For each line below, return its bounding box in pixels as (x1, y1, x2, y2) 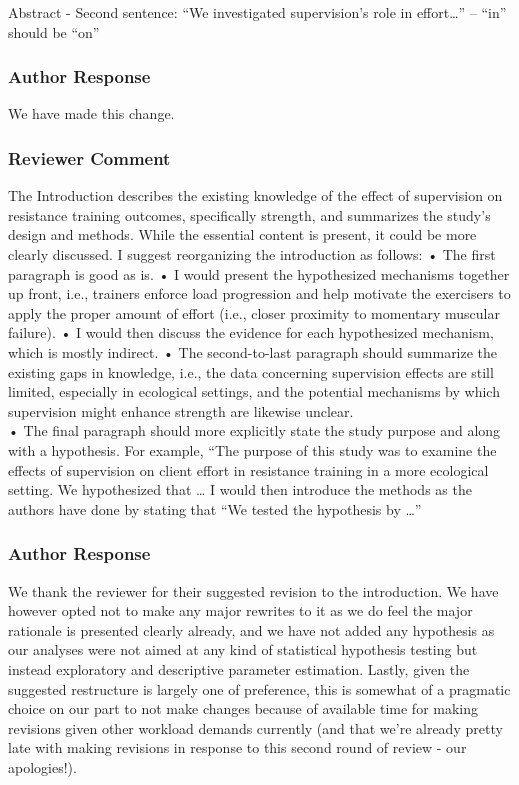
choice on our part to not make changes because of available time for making (8, 698, 479, 719)
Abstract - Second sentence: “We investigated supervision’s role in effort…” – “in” (8, 2, 507, 22)
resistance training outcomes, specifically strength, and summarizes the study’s (8, 204, 491, 225)
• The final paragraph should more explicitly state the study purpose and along (8, 420, 501, 441)
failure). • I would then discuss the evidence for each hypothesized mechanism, (8, 322, 494, 343)
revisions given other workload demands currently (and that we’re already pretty (8, 717, 503, 738)
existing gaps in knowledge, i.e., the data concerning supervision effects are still (8, 361, 494, 382)
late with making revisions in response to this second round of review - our (8, 737, 467, 758)
